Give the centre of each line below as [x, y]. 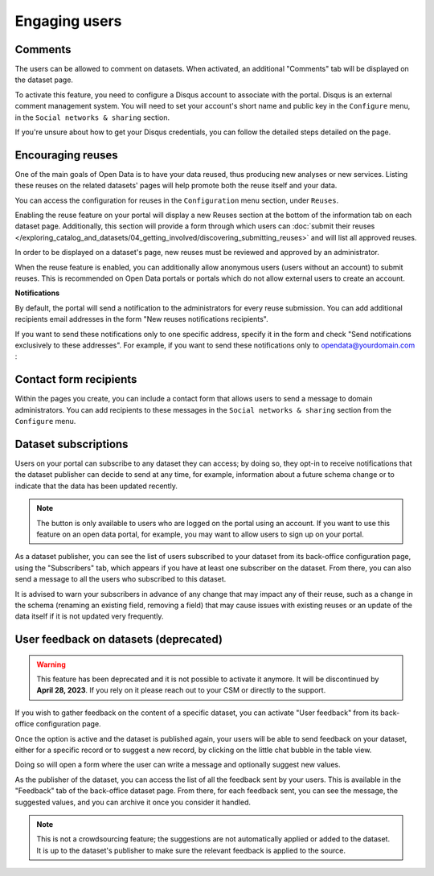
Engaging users [68, 21]
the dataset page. [44, 80]
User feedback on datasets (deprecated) [119, 640]
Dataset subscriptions [72, 444]
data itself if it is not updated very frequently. [89, 616]
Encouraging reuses [66, 155]
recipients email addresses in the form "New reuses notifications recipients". [141, 319]
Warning [51, 664]
